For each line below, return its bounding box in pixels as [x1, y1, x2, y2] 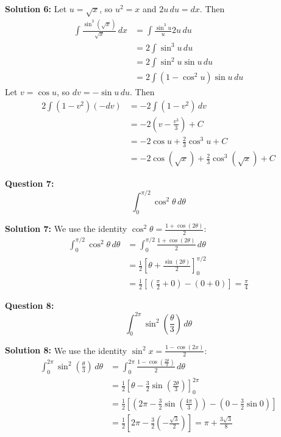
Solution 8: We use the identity [5, 344, 127, 356]
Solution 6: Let [5, 2, 67, 15]
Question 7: [5, 177, 54, 190]
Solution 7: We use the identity [5, 222, 127, 235]
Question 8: [5, 299, 54, 312]
